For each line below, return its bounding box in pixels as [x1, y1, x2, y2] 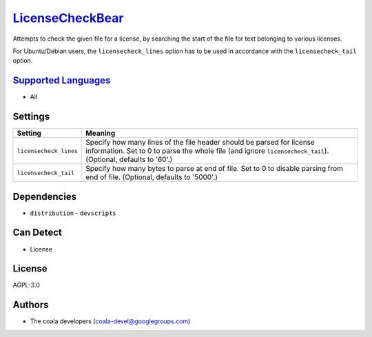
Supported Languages [12, 74, 111, 86]
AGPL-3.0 [12, 281, 41, 289]
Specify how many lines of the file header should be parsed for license [85, 138, 315, 147]
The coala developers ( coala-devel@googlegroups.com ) [30, 317, 191, 325]
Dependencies [12, 190, 77, 203]
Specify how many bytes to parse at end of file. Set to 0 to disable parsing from [85, 164, 344, 174]
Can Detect [12, 227, 62, 238]
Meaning [85, 128, 116, 138]
